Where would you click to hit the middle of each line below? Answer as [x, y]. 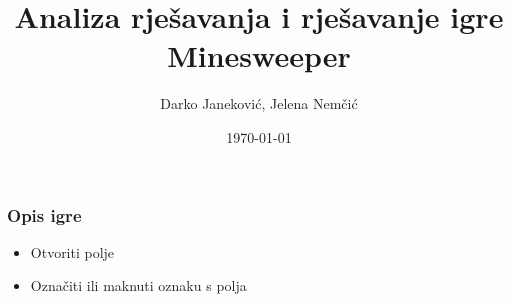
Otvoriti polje [72, 251]
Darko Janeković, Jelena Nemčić [259, 103]
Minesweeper [259, 55]
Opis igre [44, 214]
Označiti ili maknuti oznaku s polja [138, 285]
